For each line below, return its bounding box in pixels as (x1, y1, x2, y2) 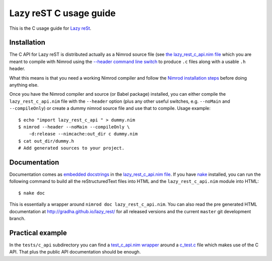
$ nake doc (18, 190, 45, 196)
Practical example (9, 228, 67, 237)
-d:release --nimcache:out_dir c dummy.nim (28, 131, 138, 137)
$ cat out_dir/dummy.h (18, 138, 75, 144)
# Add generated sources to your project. (18, 145, 125, 151)
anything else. (9, 82, 39, 88)
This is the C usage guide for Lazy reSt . (9, 25, 92, 31)
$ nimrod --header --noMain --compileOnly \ (18, 124, 130, 129)
